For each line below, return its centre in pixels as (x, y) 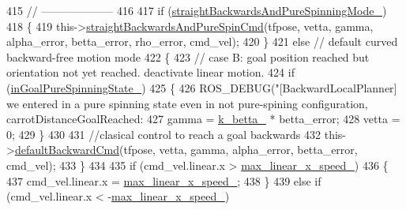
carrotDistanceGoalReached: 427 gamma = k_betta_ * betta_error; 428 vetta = (203, 119)
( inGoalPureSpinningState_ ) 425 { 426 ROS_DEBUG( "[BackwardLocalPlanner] (202, 87)
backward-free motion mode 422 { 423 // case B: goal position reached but (188, 56)
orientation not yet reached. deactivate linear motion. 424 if (150, 72)
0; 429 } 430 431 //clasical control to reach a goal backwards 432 (164, 134)
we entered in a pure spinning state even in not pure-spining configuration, (187, 103)
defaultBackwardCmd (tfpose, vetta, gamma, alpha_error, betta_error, (186, 150)
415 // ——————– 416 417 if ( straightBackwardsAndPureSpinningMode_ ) (197, 10)
